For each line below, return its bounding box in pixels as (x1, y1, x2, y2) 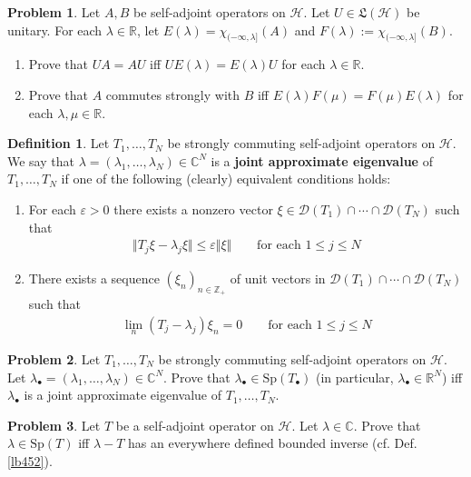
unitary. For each (7, 20, 103, 39)
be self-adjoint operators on (132, 3, 286, 21)
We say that (7, 151, 74, 170)
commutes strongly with (105, 84, 240, 104)
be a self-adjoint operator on (115, 415, 274, 434)
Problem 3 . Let (7, 415, 101, 434)
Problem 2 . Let (7, 350, 101, 369)
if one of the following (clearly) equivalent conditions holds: (61, 169, 391, 188)
